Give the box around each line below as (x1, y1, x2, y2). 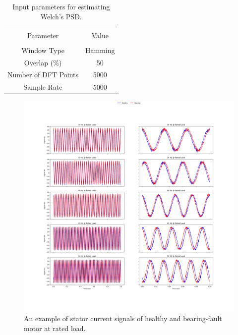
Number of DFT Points (7, 69, 79, 80)
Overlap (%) (24, 57, 62, 67)
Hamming (85, 45, 115, 55)
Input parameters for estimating (12, 1, 110, 11)
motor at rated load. (24, 323, 86, 333)
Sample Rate (23, 82, 62, 92)
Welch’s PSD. (40, 11, 82, 21)
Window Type (21, 45, 64, 55)
